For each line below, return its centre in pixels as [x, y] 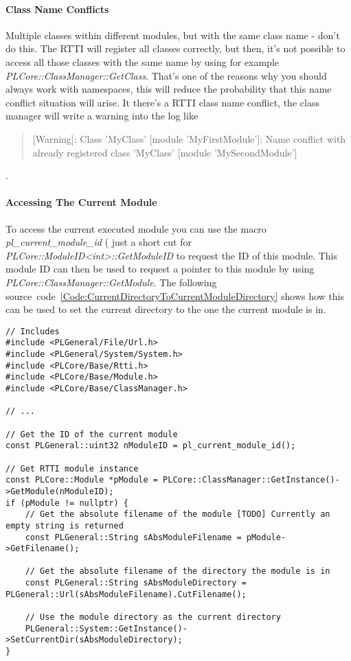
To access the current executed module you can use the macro [136, 228]
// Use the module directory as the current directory [153, 617]
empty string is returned [65, 525]
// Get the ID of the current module [92, 434]
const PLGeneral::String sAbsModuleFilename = [133, 537]
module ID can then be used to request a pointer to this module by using [160, 269]
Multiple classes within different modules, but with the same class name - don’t [173, 35]
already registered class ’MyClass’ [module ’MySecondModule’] [165, 152]
